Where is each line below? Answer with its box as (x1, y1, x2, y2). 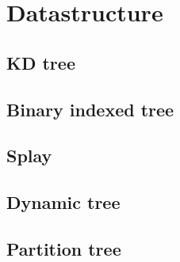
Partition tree (6, 236, 121, 260)
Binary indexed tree (6, 97, 174, 121)
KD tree (6, 50, 75, 74)
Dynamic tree (6, 190, 121, 215)
